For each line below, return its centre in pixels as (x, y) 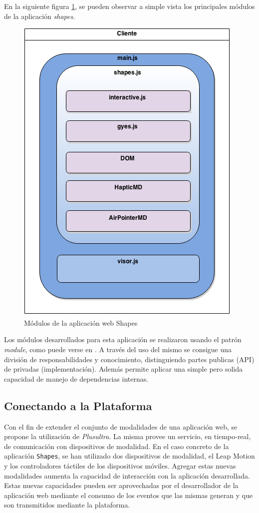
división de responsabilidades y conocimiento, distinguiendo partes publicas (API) (129, 359)
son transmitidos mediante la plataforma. (67, 505)
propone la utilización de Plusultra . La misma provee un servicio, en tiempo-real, (128, 436)
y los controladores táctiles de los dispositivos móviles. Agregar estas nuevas (120, 465)
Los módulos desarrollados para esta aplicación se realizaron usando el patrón (123, 339)
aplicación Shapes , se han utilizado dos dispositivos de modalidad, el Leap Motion (129, 456)
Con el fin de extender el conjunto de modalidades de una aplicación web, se (121, 426)
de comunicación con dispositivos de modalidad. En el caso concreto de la (117, 446)
